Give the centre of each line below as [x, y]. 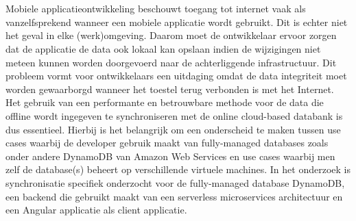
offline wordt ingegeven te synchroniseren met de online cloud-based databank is [174, 115]
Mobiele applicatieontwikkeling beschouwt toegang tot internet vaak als [156, 9]
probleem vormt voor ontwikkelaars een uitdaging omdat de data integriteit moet [176, 76]
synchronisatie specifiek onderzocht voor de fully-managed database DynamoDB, [175, 182]
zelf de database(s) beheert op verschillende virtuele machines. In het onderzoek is [178, 169]
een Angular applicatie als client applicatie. [96, 210]
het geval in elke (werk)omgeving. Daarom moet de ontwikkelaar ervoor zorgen [171, 35]
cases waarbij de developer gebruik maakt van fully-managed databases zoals [167, 143]
